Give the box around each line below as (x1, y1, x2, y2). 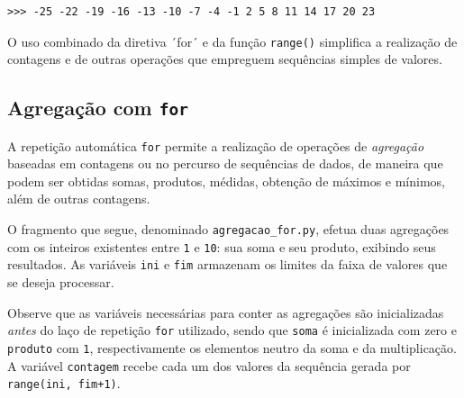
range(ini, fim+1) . (7, 374, 121, 393)
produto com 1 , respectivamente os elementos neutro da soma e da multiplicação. (7, 338, 457, 357)
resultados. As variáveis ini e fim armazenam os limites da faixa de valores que (7, 255, 448, 274)
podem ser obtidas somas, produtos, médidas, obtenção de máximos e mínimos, (7, 171, 445, 190)
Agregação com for (7, 94, 188, 122)
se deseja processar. (7, 273, 114, 292)
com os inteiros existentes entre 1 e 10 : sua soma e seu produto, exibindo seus (7, 237, 436, 256)
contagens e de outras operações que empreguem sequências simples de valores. (7, 50, 442, 68)
